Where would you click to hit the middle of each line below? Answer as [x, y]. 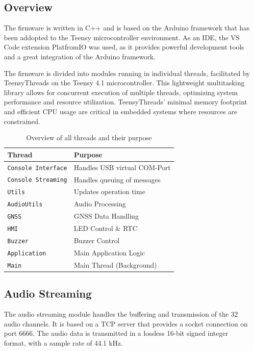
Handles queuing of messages [117, 179]
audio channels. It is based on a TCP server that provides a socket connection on [126, 323]
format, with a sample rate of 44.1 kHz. [63, 342]
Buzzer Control [97, 240]
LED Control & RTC [106, 228]
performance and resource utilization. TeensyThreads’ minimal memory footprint [126, 102]
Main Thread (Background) [115, 264]
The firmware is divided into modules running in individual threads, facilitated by [127, 73]
